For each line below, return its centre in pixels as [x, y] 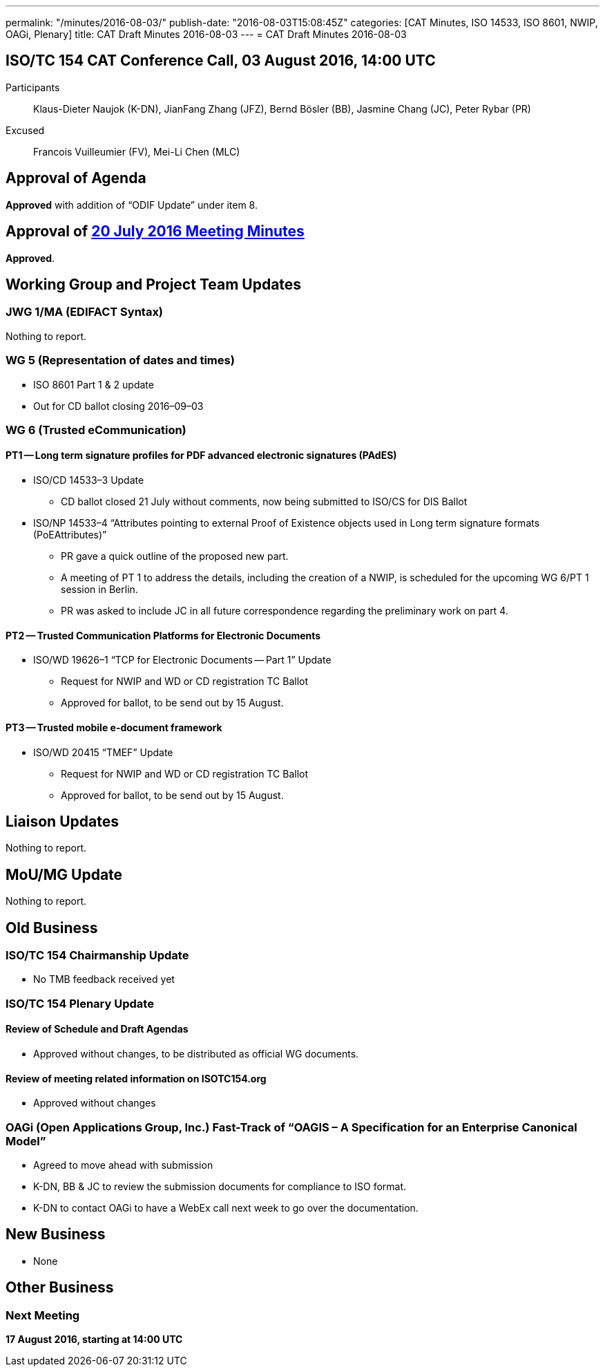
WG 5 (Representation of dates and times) [120, 360]
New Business [56, 1234]
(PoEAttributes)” [70, 535]
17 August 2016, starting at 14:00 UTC [94, 1340]
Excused [25, 130]
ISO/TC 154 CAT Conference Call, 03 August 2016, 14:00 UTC [221, 61]
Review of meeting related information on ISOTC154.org [136, 1078]
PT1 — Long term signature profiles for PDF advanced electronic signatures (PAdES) [201, 455]
